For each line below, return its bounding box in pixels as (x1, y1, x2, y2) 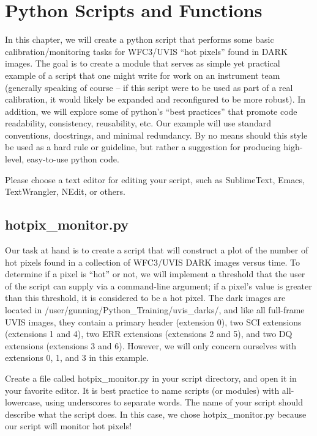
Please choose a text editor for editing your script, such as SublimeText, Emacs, (5, 173, 305, 186)
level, (5, 153, 24, 165)
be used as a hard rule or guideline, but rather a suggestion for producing (5, 140, 281, 153)
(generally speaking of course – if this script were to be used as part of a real (5, 81, 293, 93)
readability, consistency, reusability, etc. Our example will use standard (5, 117, 271, 129)
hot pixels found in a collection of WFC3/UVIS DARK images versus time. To (5, 255, 300, 268)
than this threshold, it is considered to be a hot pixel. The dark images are (5, 291, 286, 304)
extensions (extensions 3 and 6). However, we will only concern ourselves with (5, 339, 297, 352)
